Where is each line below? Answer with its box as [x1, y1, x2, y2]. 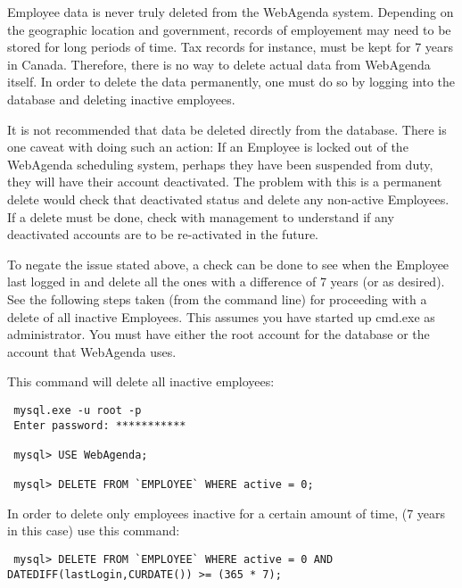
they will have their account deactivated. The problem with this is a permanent [7, 172, 442, 191]
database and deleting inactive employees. [7, 89, 235, 108]
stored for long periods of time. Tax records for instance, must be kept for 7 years [7, 37, 454, 56]
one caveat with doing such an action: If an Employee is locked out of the [7, 137, 408, 156]
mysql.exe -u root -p [13, 403, 142, 417]
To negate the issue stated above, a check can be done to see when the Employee [7, 254, 450, 273]
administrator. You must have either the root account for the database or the [7, 325, 430, 344]
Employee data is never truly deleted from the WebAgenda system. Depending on [7, 3, 454, 21]
